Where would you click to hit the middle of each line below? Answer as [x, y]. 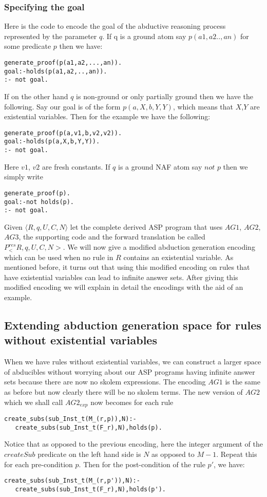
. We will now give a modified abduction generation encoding [159, 247]
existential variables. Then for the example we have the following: [107, 116]
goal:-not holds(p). [39, 202]
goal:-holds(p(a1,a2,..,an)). [56, 71]
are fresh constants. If [76, 166]
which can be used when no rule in [59, 257]
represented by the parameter [51, 36]
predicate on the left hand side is [89, 454]
